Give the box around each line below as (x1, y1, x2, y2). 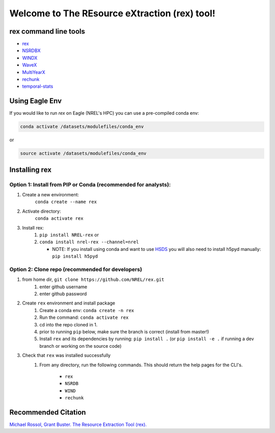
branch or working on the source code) (39, 343, 122, 349)
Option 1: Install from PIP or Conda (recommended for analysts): (9, 181, 171, 188)
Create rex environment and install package (22, 300, 116, 306)
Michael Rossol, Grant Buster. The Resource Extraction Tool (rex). (9, 421, 147, 428)
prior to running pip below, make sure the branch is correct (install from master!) (39, 329, 209, 335)
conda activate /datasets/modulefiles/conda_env (20, 124, 144, 130)
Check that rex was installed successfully (22, 352, 111, 359)
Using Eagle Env (9, 97, 62, 106)
